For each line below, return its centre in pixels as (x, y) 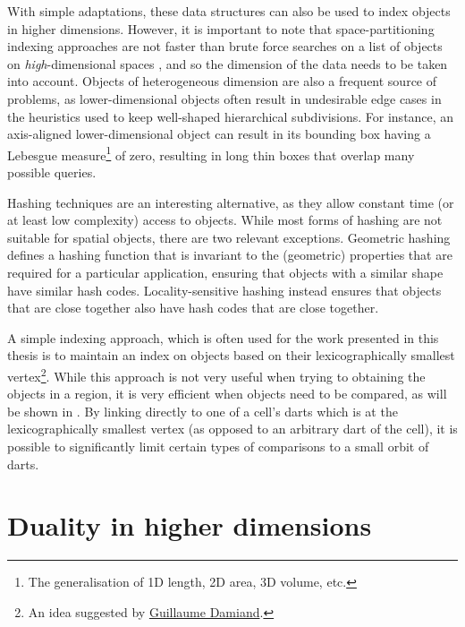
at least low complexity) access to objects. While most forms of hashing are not (225, 220)
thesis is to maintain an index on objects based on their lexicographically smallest (231, 355)
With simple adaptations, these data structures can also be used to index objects (229, 11)
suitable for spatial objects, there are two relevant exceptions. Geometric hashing (229, 237)
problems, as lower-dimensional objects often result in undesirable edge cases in (224, 98)
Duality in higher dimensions (190, 525)
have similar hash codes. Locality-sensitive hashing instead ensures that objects (224, 290)
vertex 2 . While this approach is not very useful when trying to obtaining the (216, 374)
